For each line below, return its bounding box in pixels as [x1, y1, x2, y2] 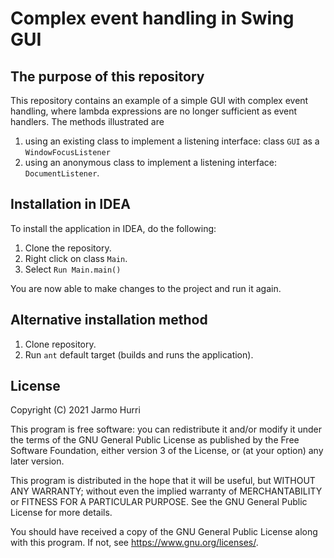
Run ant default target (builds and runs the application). [24, 348, 254, 361]
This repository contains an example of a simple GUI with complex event [10, 95, 309, 106]
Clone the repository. [24, 242, 112, 254]
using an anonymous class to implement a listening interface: [24, 157, 277, 168]
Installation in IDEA [10, 196, 131, 213]
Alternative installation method [10, 312, 208, 329]
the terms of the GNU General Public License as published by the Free [10, 434, 300, 446]
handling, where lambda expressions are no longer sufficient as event [10, 105, 298, 117]
